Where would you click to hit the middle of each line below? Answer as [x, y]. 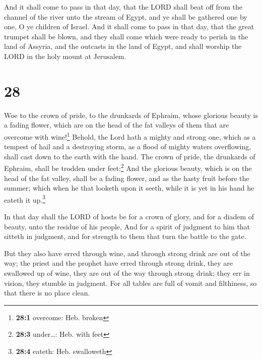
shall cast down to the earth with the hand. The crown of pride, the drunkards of [130, 156]
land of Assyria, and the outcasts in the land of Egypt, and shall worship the [123, 46]
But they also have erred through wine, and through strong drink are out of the [127, 253]
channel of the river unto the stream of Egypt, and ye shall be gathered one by [126, 16]
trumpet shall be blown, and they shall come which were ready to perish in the [126, 36]
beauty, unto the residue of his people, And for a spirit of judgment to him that [127, 226]
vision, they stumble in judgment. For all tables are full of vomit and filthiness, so [130, 283]
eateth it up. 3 [25, 199]
